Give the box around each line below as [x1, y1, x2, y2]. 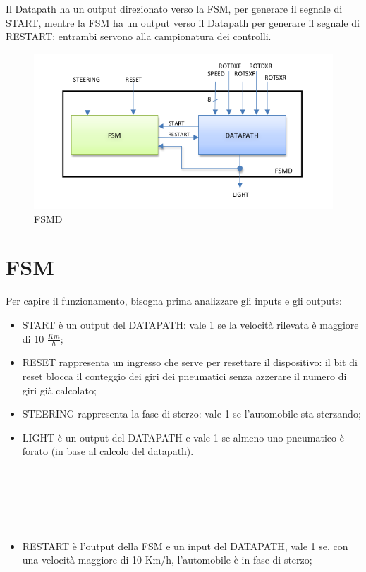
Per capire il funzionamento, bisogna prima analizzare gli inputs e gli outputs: [6, 293, 343, 308]
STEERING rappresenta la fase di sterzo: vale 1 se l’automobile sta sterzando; [22, 406, 361, 421]
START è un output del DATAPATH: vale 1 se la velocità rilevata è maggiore [22, 317, 359, 331]
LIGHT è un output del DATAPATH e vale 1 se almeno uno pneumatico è [22, 430, 344, 444]
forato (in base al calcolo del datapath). [22, 444, 194, 458]
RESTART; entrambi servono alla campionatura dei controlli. [6, 29, 272, 44]
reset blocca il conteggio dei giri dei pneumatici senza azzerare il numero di [22, 368, 347, 383]
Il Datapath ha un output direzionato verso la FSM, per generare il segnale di [6, 1, 343, 16]
